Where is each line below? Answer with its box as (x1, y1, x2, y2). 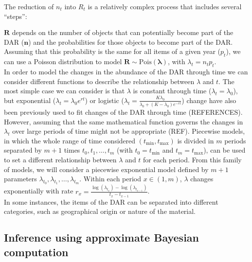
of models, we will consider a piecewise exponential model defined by (4, 164, 209, 174)
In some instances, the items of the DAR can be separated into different (4, 196, 218, 207)
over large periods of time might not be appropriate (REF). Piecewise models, (12, 126, 245, 136)
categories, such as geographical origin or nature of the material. (4, 206, 196, 216)
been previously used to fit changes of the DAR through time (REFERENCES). (4, 106, 243, 117)
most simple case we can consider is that (4, 86, 125, 96)
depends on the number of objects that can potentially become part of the (12, 27, 234, 37)
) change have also (181, 95, 236, 105)
